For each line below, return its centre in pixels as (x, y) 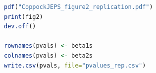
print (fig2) (24, 17)
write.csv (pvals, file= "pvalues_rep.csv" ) (75, 65)
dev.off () (20, 27)
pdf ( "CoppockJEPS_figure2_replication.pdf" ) (78, 7)
